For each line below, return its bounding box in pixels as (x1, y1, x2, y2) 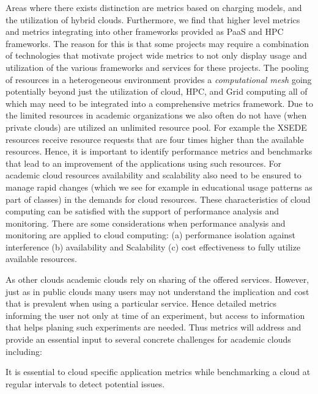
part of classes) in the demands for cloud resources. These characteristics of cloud (6, 192, 311, 205)
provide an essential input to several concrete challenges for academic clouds (6, 333, 291, 346)
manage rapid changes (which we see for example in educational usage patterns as (6, 180, 312, 193)
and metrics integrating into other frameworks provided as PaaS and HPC (6, 25, 284, 38)
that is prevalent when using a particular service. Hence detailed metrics (6, 297, 277, 310)
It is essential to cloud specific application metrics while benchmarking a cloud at (6, 365, 311, 378)
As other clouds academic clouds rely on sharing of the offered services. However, (6, 273, 309, 286)
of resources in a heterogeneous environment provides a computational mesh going (6, 73, 312, 86)
